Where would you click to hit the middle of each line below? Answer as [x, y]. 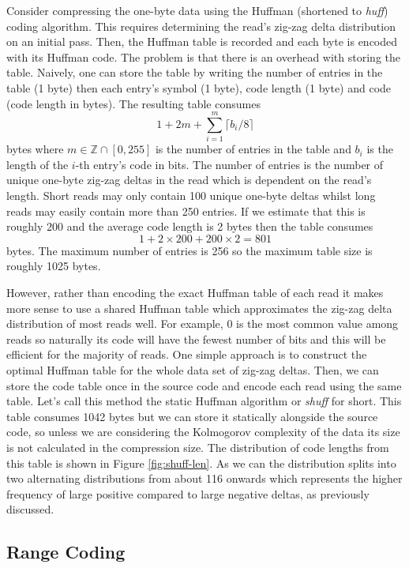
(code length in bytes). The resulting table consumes [133, 103]
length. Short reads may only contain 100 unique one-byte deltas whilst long [191, 196]
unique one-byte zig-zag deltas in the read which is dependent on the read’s [189, 180]
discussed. [30, 509]
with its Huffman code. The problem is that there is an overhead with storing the [203, 56]
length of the [38, 164]
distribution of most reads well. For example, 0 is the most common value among [203, 323]
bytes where [35, 149]
